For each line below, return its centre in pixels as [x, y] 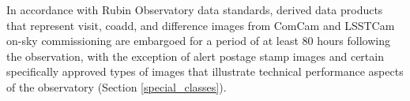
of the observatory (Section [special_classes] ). [117, 86]
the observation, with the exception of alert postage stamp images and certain [195, 56]
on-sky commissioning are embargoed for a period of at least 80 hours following [198, 41]
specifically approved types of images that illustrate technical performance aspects [205, 71]
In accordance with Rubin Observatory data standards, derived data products [195, 9]
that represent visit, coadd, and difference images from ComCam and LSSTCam [201, 25]
